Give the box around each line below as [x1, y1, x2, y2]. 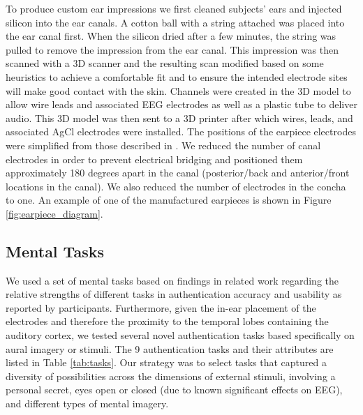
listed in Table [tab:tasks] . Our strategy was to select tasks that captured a [6, 355, 327, 370]
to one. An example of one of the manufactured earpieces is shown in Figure [6, 193, 332, 207]
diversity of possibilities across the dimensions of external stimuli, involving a [6, 368, 336, 383]
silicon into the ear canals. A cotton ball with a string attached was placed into [6, 15, 345, 29]
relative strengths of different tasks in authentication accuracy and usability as [6, 287, 342, 301]
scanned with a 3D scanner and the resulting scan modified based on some [6, 56, 324, 70]
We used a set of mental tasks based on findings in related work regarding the [6, 273, 339, 287]
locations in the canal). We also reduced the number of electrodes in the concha [6, 179, 346, 193]
